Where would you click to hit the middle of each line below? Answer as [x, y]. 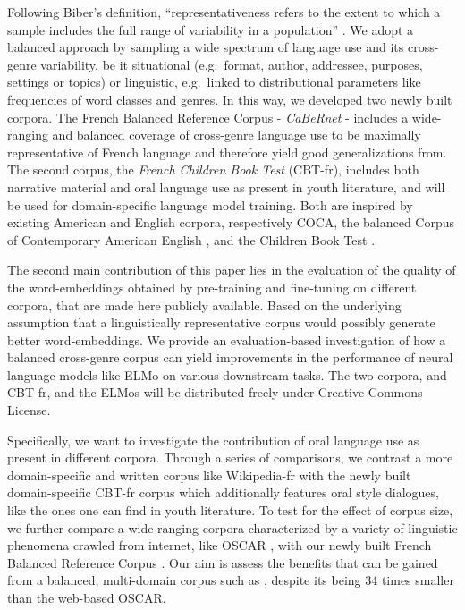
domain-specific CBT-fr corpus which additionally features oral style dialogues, [223, 492]
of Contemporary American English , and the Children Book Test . [191, 239]
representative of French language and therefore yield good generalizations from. [227, 152]
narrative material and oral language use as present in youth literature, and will [226, 186]
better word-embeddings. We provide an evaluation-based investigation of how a [227, 339]
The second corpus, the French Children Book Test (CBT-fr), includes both [213, 169]
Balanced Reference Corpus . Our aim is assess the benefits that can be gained [223, 562]
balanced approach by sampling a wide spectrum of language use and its [206, 47]
